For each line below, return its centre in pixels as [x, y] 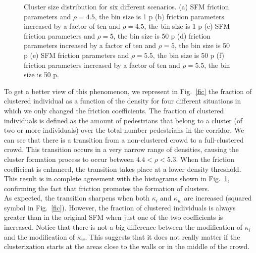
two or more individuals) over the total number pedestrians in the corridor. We [124, 130]
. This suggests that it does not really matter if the [162, 236]
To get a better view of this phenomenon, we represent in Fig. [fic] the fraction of [128, 91]
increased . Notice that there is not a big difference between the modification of [123, 227]
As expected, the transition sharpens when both [77, 198]
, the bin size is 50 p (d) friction [162, 35]
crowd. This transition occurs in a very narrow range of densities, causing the [122, 149]
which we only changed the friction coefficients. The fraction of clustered [114, 110]
